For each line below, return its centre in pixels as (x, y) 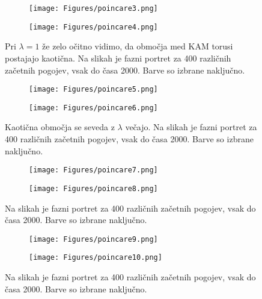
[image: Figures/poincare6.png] (93, 108)
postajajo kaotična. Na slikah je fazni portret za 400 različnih (118, 58)
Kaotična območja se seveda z (60, 127)
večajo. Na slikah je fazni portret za (191, 127)
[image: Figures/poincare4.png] (93, 27)
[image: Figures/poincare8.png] (93, 188)
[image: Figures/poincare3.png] (93, 8)
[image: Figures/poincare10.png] (96, 258)
